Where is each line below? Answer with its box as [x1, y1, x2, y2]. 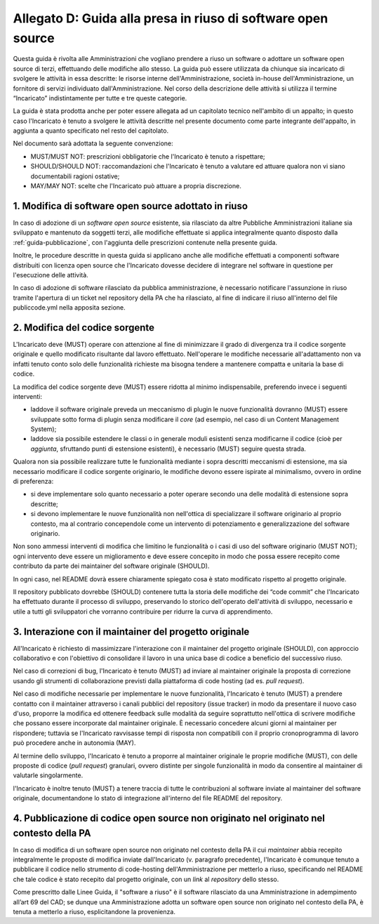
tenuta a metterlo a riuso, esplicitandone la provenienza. [13, 907, 175, 916]
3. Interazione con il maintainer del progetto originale [13, 626, 250, 638]
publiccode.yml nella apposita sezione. [13, 303, 126, 312]
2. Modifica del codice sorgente [13, 322, 154, 334]
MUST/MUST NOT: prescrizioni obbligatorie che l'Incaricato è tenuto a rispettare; [30, 152, 266, 161]
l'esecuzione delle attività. [13, 270, 89, 279]
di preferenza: [13, 477, 54, 486]
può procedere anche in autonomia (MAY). [13, 739, 136, 747]
